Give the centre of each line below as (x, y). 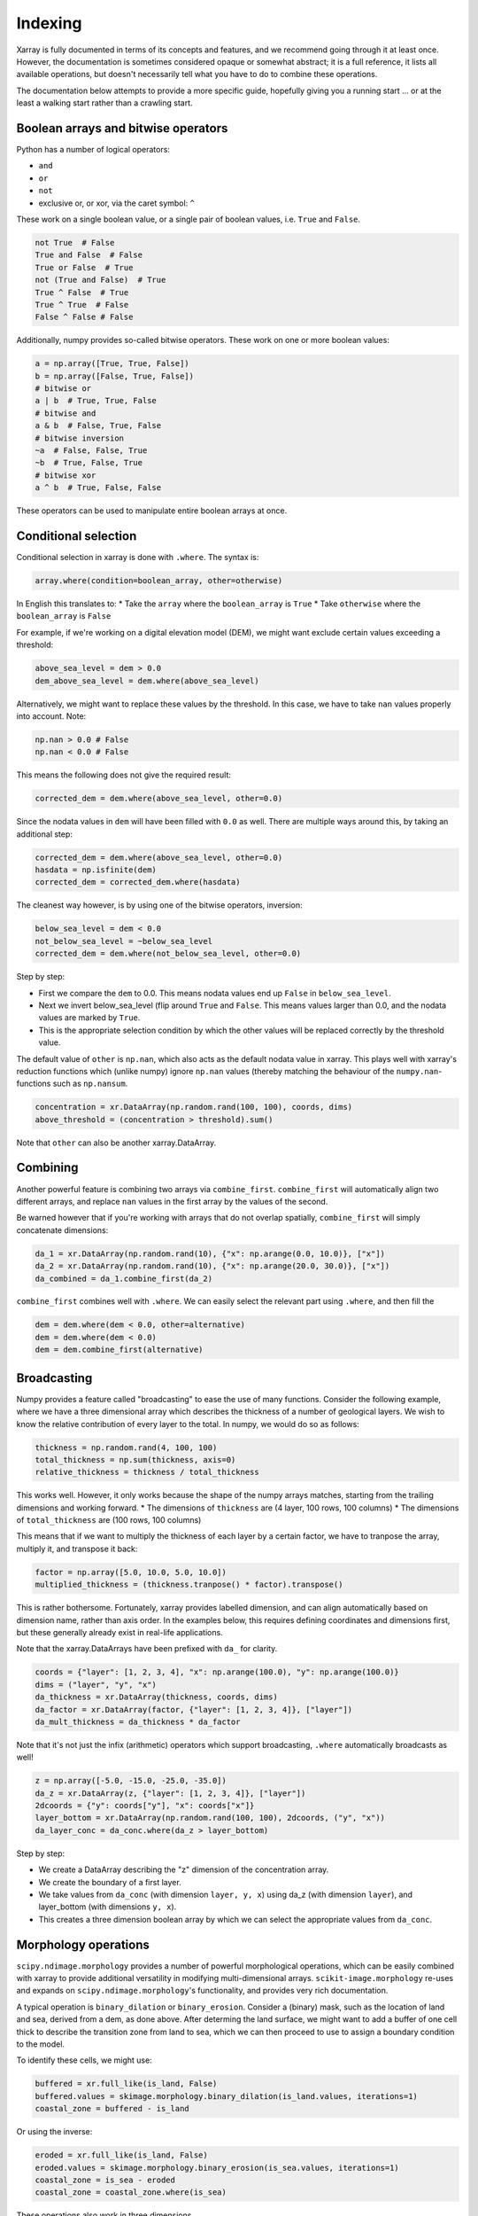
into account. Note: (51, 716)
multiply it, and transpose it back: (77, 1549)
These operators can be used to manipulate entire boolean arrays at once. (152, 511)
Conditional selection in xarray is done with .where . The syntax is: (138, 558)
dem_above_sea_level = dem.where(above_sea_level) (147, 681)
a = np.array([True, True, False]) (112, 364)
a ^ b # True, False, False (98, 488)
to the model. (41, 2044)
